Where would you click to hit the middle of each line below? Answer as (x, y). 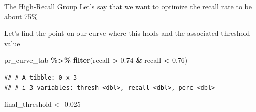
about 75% (21, 16)
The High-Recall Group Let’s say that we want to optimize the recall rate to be (128, 6)
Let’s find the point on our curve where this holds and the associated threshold (127, 33)
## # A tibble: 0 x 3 (41, 77)
